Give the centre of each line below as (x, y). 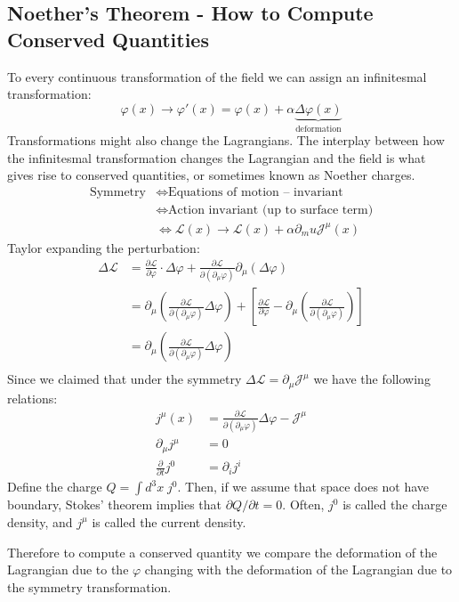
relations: (32, 398)
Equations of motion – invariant (256, 193)
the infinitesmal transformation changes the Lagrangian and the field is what (217, 157)
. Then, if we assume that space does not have (303, 487)
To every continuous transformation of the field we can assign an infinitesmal (217, 76)
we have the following (372, 379)
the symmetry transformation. (89, 586)
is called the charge (395, 504)
